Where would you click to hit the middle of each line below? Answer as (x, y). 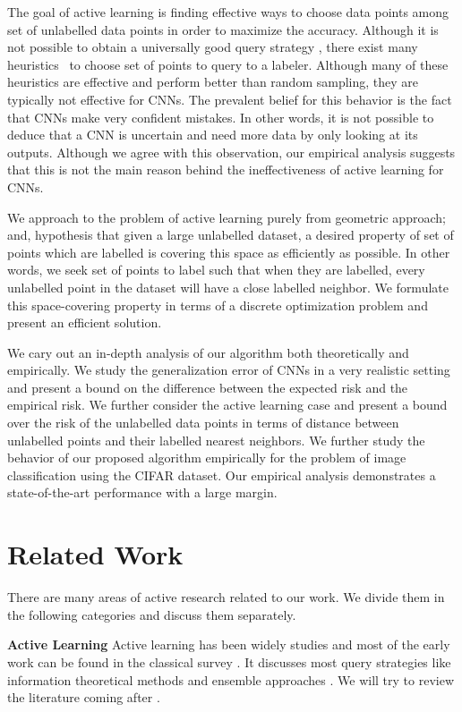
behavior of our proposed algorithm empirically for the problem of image (207, 458)
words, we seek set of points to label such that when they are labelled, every (216, 270)
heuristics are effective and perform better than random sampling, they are (213, 82)
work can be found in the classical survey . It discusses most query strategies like (229, 661)
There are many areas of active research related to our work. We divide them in (226, 597)
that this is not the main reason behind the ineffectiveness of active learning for (226, 170)
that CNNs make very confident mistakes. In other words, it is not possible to (221, 117)
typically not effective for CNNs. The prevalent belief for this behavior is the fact (230, 99)
